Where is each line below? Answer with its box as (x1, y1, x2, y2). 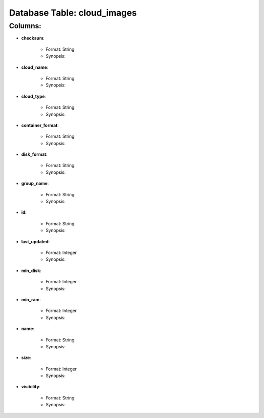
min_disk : (21, 268, 42, 273)
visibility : (21, 384, 41, 390)
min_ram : (21, 296, 41, 302)
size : (21, 355, 31, 361)
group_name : (21, 181, 49, 187)
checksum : (21, 35, 45, 41)
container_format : (21, 122, 59, 128)
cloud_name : (21, 64, 48, 70)
